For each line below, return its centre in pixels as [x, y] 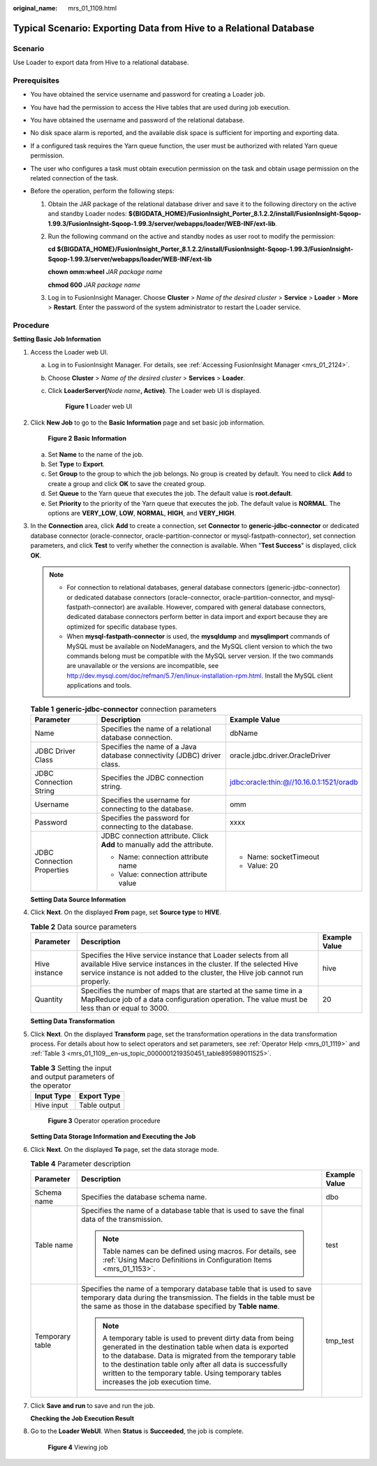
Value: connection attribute [163, 874]
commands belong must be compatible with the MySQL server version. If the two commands [200, 656]
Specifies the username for [146, 799]
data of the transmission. [122, 1219]
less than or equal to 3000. [125, 1009]
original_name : [35, 8]
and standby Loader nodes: [87, 214]
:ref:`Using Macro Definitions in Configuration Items [187, 1260]
